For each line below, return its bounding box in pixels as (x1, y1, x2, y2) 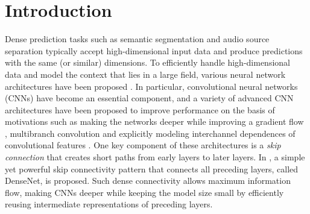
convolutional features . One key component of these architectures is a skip (5, 139, 281, 151)
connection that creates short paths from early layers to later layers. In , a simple (5, 151, 305, 163)
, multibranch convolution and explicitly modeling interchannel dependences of (5, 127, 296, 139)
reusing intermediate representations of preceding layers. (5, 198, 213, 210)
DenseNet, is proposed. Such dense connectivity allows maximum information (5, 174, 291, 187)
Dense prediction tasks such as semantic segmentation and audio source (5, 33, 270, 45)
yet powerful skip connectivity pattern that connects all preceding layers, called (5, 162, 299, 175)
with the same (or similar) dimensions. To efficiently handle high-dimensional (5, 56, 290, 69)
